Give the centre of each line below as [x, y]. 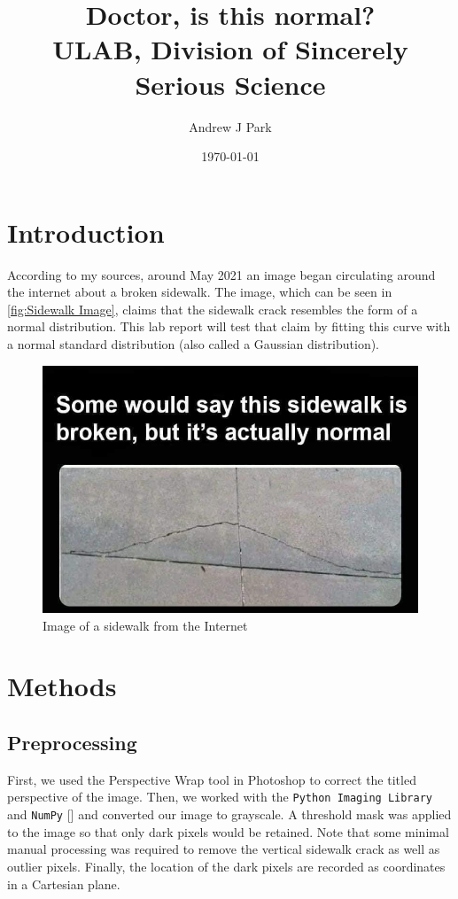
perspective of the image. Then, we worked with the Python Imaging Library [220, 797]
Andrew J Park [230, 126]
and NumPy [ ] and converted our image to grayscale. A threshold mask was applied [229, 814]
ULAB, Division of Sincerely [230, 49]
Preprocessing [72, 742]
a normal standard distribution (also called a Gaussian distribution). [194, 344]
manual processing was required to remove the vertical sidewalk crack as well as [224, 849]
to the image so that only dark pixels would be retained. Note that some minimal [228, 831]
